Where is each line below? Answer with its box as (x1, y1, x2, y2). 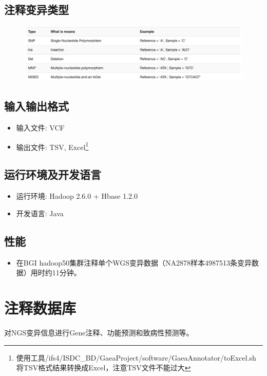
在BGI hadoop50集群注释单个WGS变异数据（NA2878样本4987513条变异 (16, 257, 252, 268)
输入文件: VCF (16, 122, 65, 133)
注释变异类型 (4, 2, 69, 17)
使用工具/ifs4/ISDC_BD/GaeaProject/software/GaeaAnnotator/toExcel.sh (16, 352, 256, 363)
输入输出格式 (4, 98, 69, 114)
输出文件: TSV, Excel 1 (16, 140, 89, 152)
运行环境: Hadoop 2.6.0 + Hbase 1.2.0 (16, 191, 138, 201)
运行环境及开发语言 (4, 166, 101, 182)
